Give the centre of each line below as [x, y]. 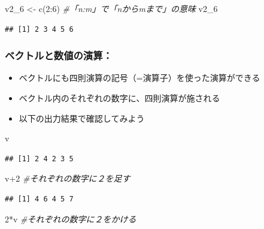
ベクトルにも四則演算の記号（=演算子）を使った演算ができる [139, 78]
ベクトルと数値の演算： [59, 55]
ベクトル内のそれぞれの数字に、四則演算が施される [119, 98]
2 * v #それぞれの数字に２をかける [71, 219]
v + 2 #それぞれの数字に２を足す [68, 178]
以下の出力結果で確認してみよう [82, 118]
